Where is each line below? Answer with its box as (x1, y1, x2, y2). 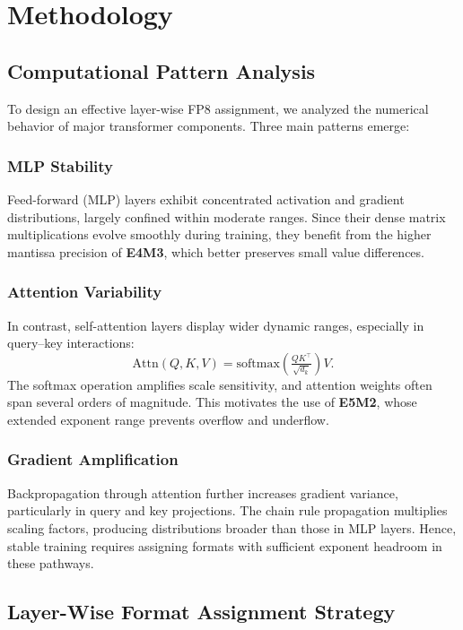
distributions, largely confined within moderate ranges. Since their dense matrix (7, 207, 446, 226)
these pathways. (7, 554, 94, 573)
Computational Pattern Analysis (7, 56, 316, 84)
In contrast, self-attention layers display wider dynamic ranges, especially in (7, 315, 424, 334)
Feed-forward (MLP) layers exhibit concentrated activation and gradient (7, 189, 405, 208)
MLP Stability (7, 154, 114, 177)
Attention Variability (7, 280, 162, 303)
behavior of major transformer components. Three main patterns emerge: (7, 117, 410, 135)
